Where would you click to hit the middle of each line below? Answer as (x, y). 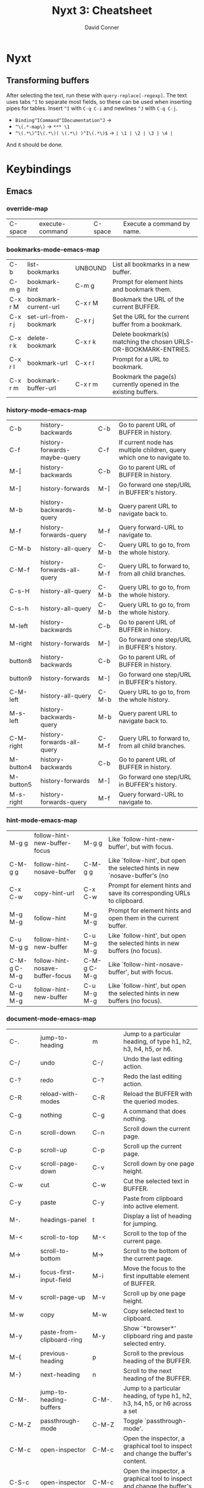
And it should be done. (35, 144)
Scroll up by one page (155, 1293)
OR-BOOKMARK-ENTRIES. (151, 349)
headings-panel (63, 1220)
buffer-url (42, 388)
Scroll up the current (153, 1146)
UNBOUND (91, 268)
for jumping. (141, 1223)
